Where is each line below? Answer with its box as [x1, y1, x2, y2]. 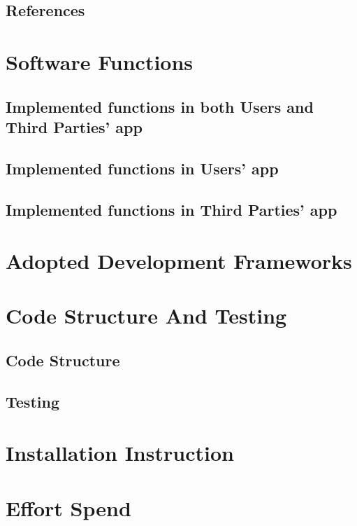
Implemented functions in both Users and [6, 95, 314, 117]
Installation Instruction [6, 438, 234, 467]
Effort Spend [6, 493, 131, 522]
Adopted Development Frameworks [6, 247, 352, 275]
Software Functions [6, 47, 194, 76]
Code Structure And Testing [6, 301, 287, 330]
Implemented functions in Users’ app [6, 157, 279, 179]
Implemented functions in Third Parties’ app [6, 198, 337, 220]
